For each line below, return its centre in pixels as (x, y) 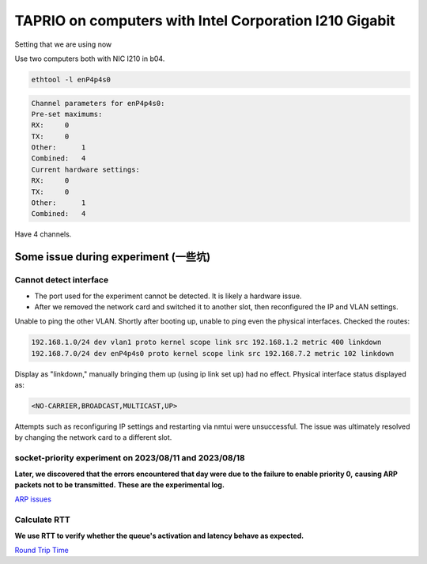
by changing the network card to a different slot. (93, 437)
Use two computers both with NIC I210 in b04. (90, 59)
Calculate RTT (42, 520)
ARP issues (33, 499)
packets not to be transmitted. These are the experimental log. (120, 485)
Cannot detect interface (62, 280)
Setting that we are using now (63, 44)
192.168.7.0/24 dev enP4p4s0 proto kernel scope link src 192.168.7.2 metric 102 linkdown (213, 353)
